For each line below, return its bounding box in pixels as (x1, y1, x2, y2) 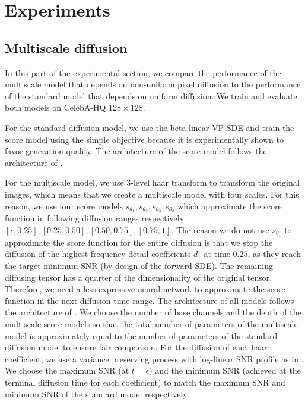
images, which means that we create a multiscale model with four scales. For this (5, 187, 299, 200)
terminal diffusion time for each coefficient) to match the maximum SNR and (5, 375, 285, 388)
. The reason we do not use (171, 223, 269, 236)
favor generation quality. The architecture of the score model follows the (5, 145, 267, 157)
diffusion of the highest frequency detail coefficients (5, 248, 191, 260)
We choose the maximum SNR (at (5, 364, 129, 377)
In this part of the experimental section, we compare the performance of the (5, 66, 281, 79)
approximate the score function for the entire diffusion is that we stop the (5, 236, 273, 248)
